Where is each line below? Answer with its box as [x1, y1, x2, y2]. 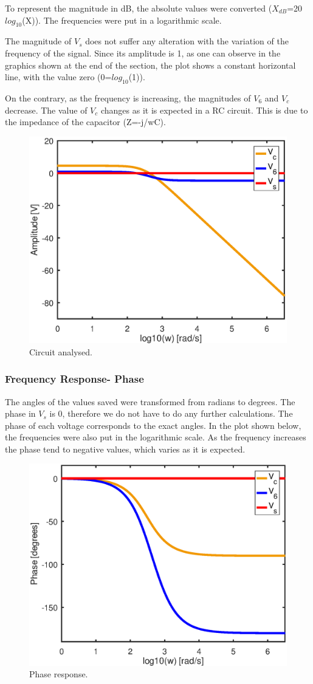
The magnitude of [5, 35, 72, 47]
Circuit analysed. [29, 345, 92, 358]
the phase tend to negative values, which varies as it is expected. [5, 442, 246, 455]
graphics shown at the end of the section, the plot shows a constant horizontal [5, 58, 296, 71]
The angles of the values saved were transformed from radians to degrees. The [5, 395, 295, 408]
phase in [5, 407, 36, 420]
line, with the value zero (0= [5, 70, 112, 83]
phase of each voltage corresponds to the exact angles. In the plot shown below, [5, 419, 301, 431]
